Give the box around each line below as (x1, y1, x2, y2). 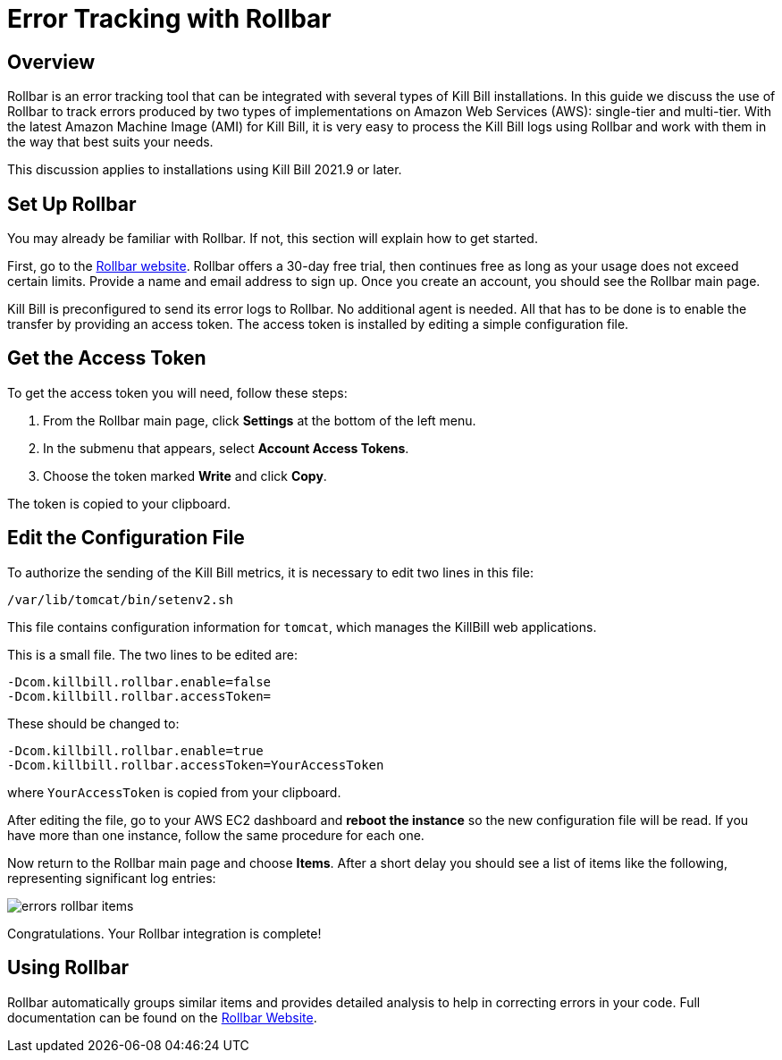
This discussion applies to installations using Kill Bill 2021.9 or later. (7, 162, 402, 178)
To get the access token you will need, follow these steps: (7, 384, 348, 400)
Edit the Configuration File (7, 526, 245, 550)
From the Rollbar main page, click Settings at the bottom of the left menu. (43, 412, 476, 428)
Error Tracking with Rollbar (7, 4, 332, 34)
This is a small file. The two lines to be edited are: (7, 646, 298, 662)
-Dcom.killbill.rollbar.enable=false (7, 674, 272, 689)
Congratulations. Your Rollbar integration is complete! (7, 925, 322, 941)
